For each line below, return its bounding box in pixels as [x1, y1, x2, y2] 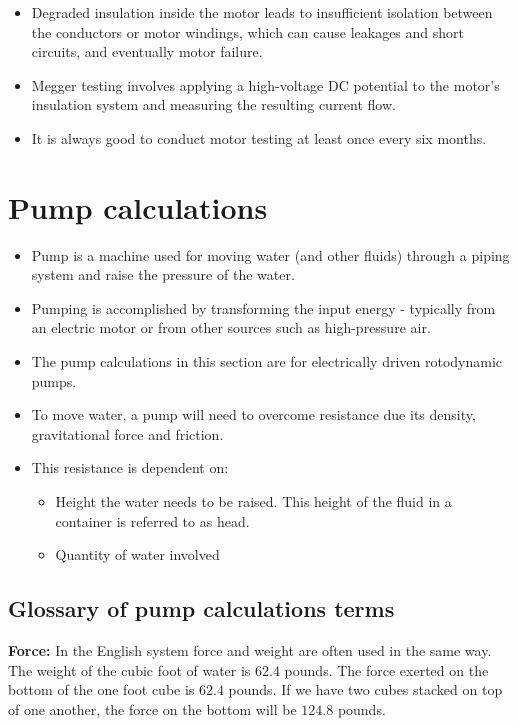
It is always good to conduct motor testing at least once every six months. [31, 127, 487, 148]
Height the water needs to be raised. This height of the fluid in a [55, 491, 452, 512]
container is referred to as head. [55, 510, 250, 531]
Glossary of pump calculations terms [8, 593, 395, 624]
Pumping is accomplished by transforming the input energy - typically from [31, 297, 496, 318]
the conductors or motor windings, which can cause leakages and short [31, 21, 464, 42]
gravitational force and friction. [31, 423, 224, 444]
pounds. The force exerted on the [284, 659, 489, 680]
